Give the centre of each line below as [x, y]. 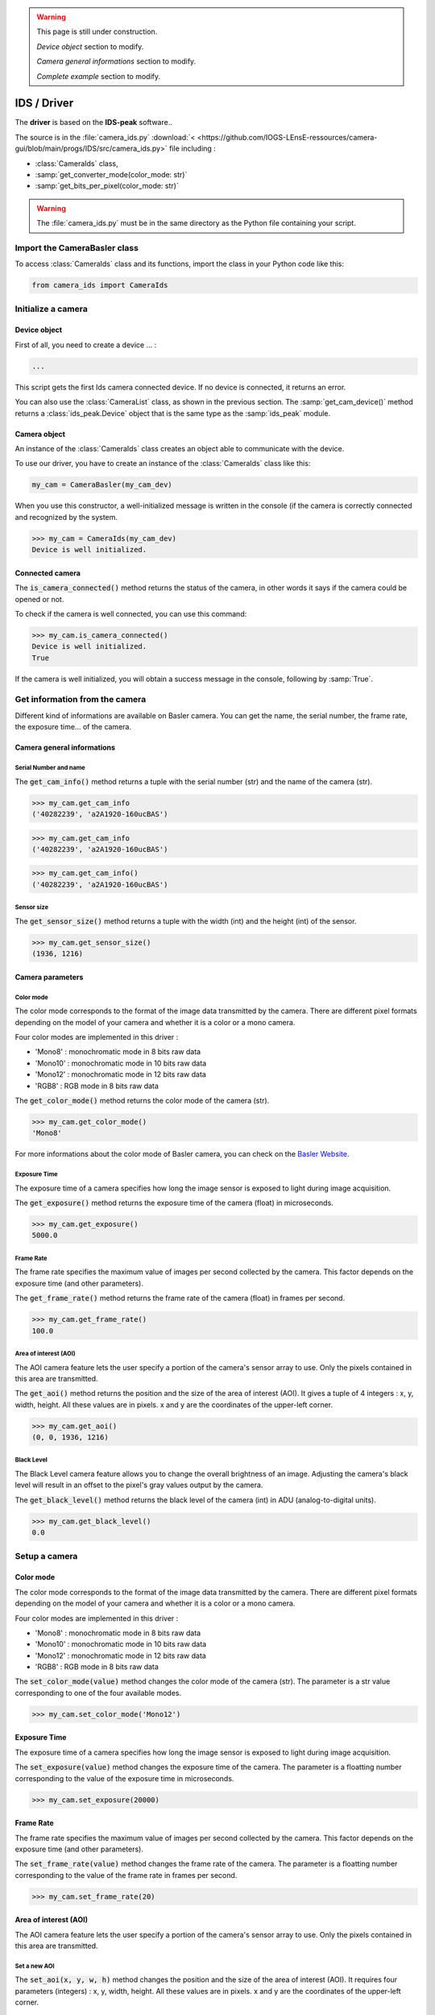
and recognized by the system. [66, 517]
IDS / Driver [44, 104]
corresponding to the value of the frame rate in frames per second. [126, 1875]
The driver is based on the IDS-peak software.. [93, 123]
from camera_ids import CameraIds [100, 285]
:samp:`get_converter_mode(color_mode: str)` [111, 175]
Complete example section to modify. [99, 76]
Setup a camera [46, 1556]
